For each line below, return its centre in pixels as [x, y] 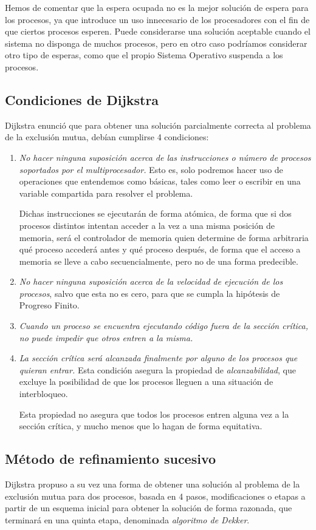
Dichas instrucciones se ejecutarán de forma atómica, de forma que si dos [155, 213]
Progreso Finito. [49, 305]
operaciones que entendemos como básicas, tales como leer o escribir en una [160, 181]
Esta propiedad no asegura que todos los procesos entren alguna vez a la [154, 414]
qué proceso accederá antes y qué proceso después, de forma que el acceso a [160, 249]
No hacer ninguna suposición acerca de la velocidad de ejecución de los [151, 281]
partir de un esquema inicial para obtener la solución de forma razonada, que [149, 508]
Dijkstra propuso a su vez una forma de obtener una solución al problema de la [153, 484]
